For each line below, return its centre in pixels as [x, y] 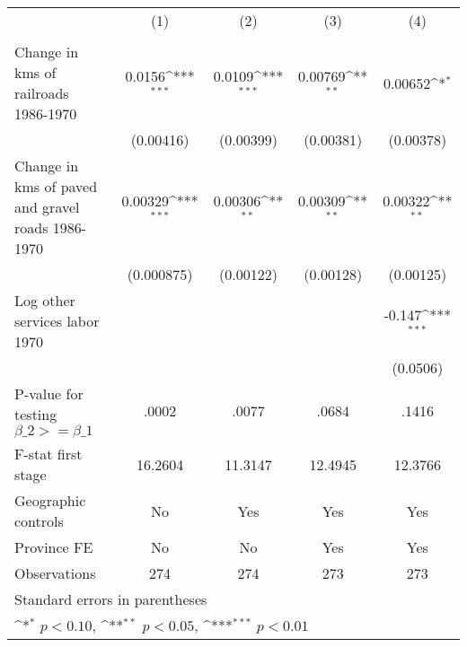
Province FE [54, 547]
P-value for [49, 393]
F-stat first [48, 454]
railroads [42, 93]
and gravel [47, 207]
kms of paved [56, 186]
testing [36, 414]
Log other [45, 300]
